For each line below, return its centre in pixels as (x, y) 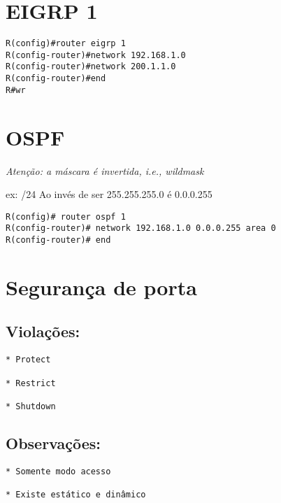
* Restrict (31, 383)
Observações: (53, 442)
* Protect (28, 360)
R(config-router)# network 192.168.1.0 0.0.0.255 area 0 (141, 228)
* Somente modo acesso (58, 471)
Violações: (43, 331)
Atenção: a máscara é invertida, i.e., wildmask (105, 170)
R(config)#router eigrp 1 (66, 44)
